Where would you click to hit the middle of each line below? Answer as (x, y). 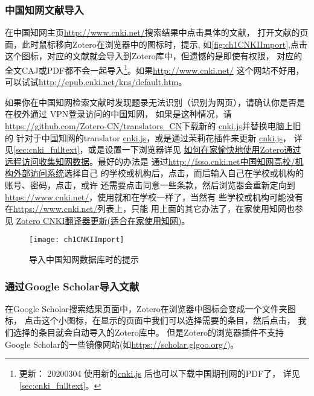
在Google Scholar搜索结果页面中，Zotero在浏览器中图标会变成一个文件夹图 (150, 308)
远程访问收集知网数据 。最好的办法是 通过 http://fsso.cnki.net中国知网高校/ (150, 161)
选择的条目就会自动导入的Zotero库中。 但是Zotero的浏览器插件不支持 (149, 332)
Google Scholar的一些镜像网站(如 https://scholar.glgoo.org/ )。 (122, 344)
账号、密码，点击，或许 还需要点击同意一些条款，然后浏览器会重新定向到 (150, 185)
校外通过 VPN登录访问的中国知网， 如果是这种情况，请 (122, 114)
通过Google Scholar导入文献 (72, 286)
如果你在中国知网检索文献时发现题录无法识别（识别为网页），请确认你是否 (151, 102)
